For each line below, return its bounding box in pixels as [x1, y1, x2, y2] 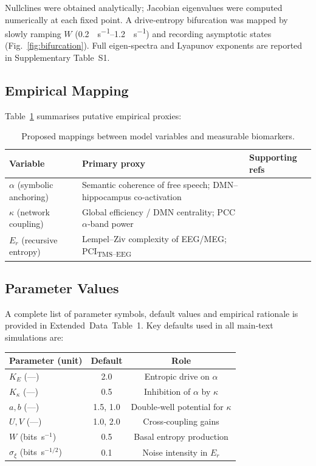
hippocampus [81, 190, 131, 203]
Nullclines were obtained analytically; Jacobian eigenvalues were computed [5, 1, 283, 13]
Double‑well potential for [131, 400, 224, 412]
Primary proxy [81, 156, 145, 169]
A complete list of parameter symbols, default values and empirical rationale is [5, 307, 298, 319]
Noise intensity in [142, 445, 208, 458]
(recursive [21, 233, 58, 246]
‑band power [87, 217, 134, 230]
